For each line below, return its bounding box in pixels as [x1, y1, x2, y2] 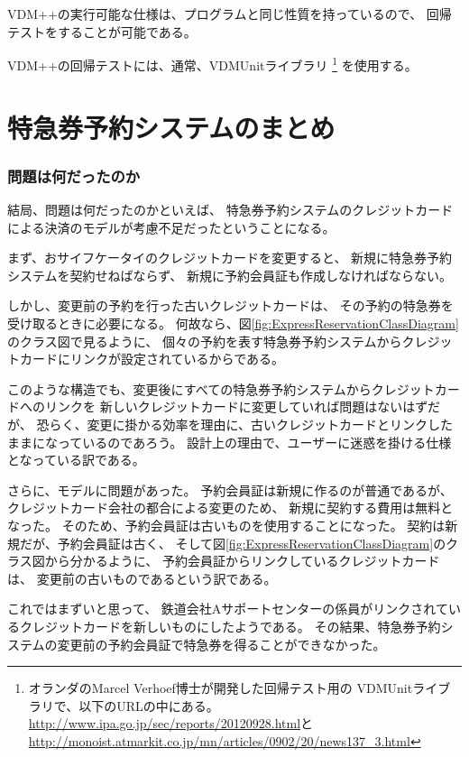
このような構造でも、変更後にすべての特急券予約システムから [7, 379, 372, 398]
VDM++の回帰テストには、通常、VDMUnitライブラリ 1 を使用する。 [7, 53, 418, 74]
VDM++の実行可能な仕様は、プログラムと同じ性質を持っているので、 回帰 [7, 5, 452, 23]
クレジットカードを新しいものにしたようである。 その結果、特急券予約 [19, 616, 441, 635]
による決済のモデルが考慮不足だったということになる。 [7, 217, 336, 236]
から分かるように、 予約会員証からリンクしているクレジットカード [44, 551, 440, 570]
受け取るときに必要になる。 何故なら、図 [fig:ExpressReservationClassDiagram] [7, 314, 459, 332]
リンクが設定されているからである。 [69, 349, 285, 368]
